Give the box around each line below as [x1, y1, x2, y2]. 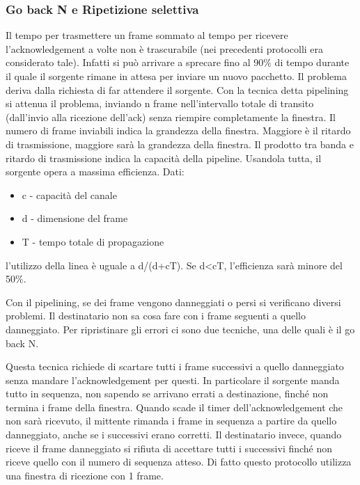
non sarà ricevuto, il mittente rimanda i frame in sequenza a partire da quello [6, 413, 337, 428]
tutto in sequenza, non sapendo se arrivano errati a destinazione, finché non [6, 386, 329, 401]
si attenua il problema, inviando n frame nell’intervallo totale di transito [6, 96, 314, 111]
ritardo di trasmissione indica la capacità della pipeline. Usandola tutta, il [6, 150, 322, 165]
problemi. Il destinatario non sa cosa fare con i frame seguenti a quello [6, 308, 306, 323]
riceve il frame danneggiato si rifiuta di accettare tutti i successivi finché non [6, 440, 333, 455]
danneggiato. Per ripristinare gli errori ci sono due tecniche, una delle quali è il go [6, 321, 355, 336]
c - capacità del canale [22, 187, 117, 202]
